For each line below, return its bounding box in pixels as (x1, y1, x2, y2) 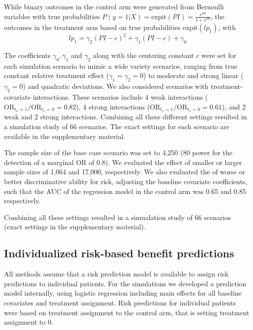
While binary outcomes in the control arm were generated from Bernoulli (4, 1, 224, 11)
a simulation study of (4, 121, 68, 132)
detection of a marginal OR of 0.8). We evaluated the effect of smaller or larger (4, 157, 242, 167)
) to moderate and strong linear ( (143, 70, 244, 81)
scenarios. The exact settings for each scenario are (79, 121, 229, 132)
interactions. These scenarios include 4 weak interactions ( (33, 92, 208, 102)
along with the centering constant (93, 50, 194, 60)
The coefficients (4, 50, 51, 60)
